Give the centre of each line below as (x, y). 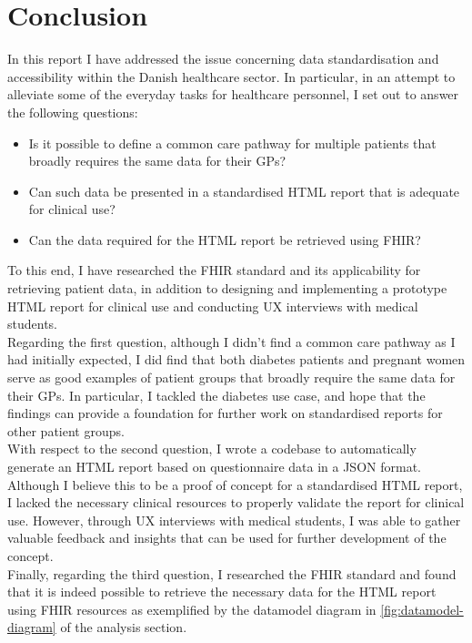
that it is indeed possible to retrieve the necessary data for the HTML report (222, 592)
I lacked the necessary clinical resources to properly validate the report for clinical (236, 502)
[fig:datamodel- (422, 609)
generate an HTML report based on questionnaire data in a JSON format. (214, 466)
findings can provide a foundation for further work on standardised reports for (225, 413)
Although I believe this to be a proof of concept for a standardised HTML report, (235, 484)
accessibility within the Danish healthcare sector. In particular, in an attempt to (231, 76)
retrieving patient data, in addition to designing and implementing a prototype (227, 288)
